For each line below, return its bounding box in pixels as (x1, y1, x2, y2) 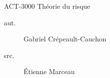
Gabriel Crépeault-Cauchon (24, 34, 107, 44)
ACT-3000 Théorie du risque (4, 1, 90, 11)
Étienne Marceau (24, 66, 75, 77)
